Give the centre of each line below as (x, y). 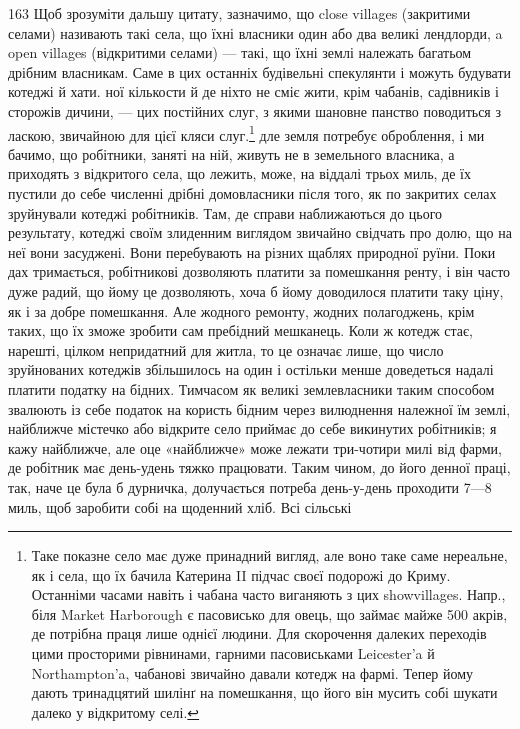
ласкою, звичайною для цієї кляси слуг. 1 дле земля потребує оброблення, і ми (246, 133)
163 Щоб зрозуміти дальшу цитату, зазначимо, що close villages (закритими (239, 13)
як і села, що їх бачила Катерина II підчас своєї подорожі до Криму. (241, 574)
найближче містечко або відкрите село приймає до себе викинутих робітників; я (252, 428)
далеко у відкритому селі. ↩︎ (115, 711)
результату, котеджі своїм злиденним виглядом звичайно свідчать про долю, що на (260, 232)
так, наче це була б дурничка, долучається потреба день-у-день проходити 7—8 (250, 486)
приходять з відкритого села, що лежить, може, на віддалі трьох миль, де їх (239, 173)
